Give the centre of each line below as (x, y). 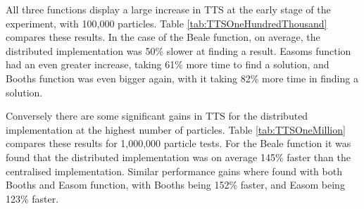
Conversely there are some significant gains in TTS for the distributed (157, 116)
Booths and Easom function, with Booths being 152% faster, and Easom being (175, 185)
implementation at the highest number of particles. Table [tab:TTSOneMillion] (176, 129)
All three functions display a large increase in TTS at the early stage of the (168, 9)
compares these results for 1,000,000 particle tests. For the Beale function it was (178, 143)
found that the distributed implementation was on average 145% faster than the (178, 157)
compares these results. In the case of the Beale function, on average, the (163, 37)
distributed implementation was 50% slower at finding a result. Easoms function (178, 50)
